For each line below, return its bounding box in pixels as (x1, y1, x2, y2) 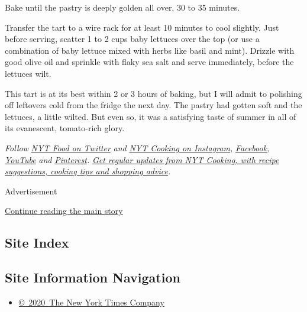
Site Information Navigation (5, 268, 180, 287)
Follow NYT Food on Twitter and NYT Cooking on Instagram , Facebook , (5, 141, 270, 154)
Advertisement (5, 184, 57, 197)
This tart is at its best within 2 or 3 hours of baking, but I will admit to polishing (5, 87, 302, 99)
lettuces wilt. (5, 67, 51, 79)
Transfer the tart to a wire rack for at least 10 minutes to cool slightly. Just (5, 21, 279, 33)
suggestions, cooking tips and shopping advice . (5, 165, 171, 177)
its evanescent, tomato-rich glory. (5, 122, 125, 134)
